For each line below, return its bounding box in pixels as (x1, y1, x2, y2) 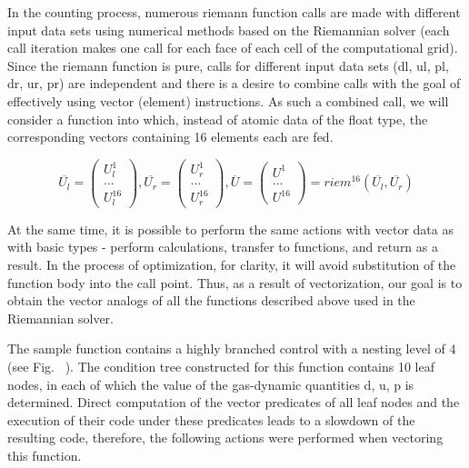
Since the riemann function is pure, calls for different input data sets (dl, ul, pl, (7, 55, 449, 75)
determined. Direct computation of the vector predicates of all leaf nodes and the (7, 393, 460, 412)
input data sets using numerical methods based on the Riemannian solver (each (7, 20, 450, 39)
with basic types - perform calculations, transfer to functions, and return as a (7, 237, 438, 256)
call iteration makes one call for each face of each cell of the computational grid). (7, 38, 458, 57)
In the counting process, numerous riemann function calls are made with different (7, 3, 461, 21)
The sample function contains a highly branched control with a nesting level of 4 (7, 339, 456, 358)
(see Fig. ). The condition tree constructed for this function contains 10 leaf (7, 356, 435, 375)
